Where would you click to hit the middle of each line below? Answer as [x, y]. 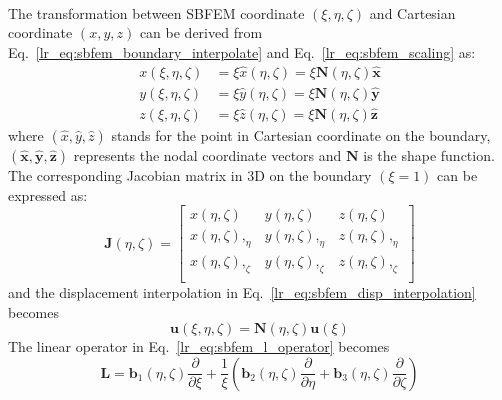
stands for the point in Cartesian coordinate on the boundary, [301, 135]
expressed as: [48, 194]
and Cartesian [412, 12]
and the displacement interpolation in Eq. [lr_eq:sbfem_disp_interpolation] [242, 292]
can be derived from [201, 32]
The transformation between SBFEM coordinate [156, 12]
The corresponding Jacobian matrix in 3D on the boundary [190, 175]
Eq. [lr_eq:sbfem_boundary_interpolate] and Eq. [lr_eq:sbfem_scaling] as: [242, 51]
